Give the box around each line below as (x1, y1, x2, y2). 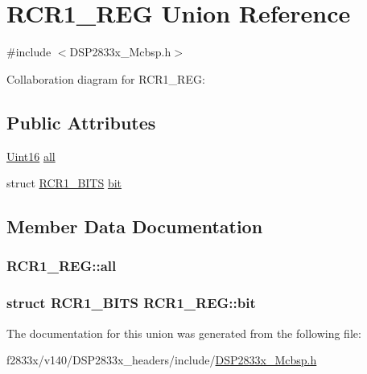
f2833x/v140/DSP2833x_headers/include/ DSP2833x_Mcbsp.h (6, 351, 317, 368)
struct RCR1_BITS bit (6, 175, 122, 191)
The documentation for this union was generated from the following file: (6, 324, 361, 341)
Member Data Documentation (6, 214, 263, 239)
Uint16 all (6, 147, 56, 164)
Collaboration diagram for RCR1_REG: (6, 70, 205, 87)
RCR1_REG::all (6, 256, 117, 276)
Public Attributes (6, 109, 156, 134)
